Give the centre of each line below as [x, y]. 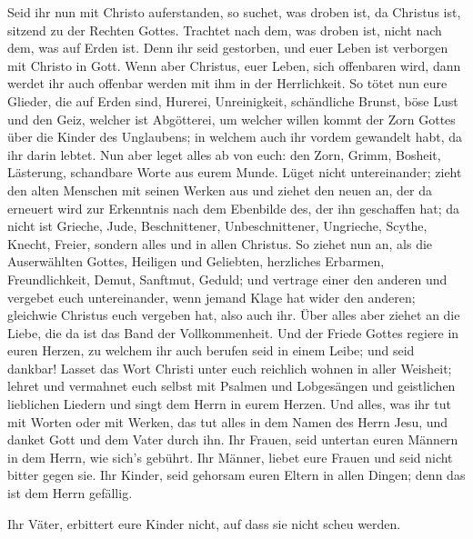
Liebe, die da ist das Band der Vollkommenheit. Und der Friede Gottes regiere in [233, 332]
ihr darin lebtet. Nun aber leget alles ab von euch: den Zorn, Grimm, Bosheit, [224, 154]
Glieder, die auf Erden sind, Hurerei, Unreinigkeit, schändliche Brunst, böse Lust [233, 100]
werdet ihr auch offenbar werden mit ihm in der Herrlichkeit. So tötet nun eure [227, 83]
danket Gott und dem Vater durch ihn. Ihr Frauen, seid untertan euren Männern [233, 439]
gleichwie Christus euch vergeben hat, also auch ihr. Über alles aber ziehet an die [234, 315]
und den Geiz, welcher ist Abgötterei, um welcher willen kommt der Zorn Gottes [231, 119]
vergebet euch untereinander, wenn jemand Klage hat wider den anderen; [211, 297]
